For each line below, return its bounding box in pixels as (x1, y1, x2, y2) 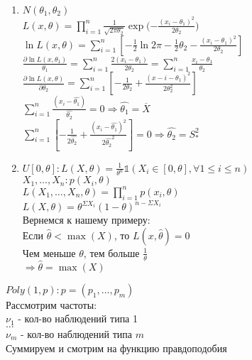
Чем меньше (22, 245, 76, 260)
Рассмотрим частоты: (6, 297, 97, 312)
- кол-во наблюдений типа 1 (18, 311, 138, 326)
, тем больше (83, 245, 140, 260)
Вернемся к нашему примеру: (22, 212, 150, 227)
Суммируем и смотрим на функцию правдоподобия (6, 340, 227, 355)
